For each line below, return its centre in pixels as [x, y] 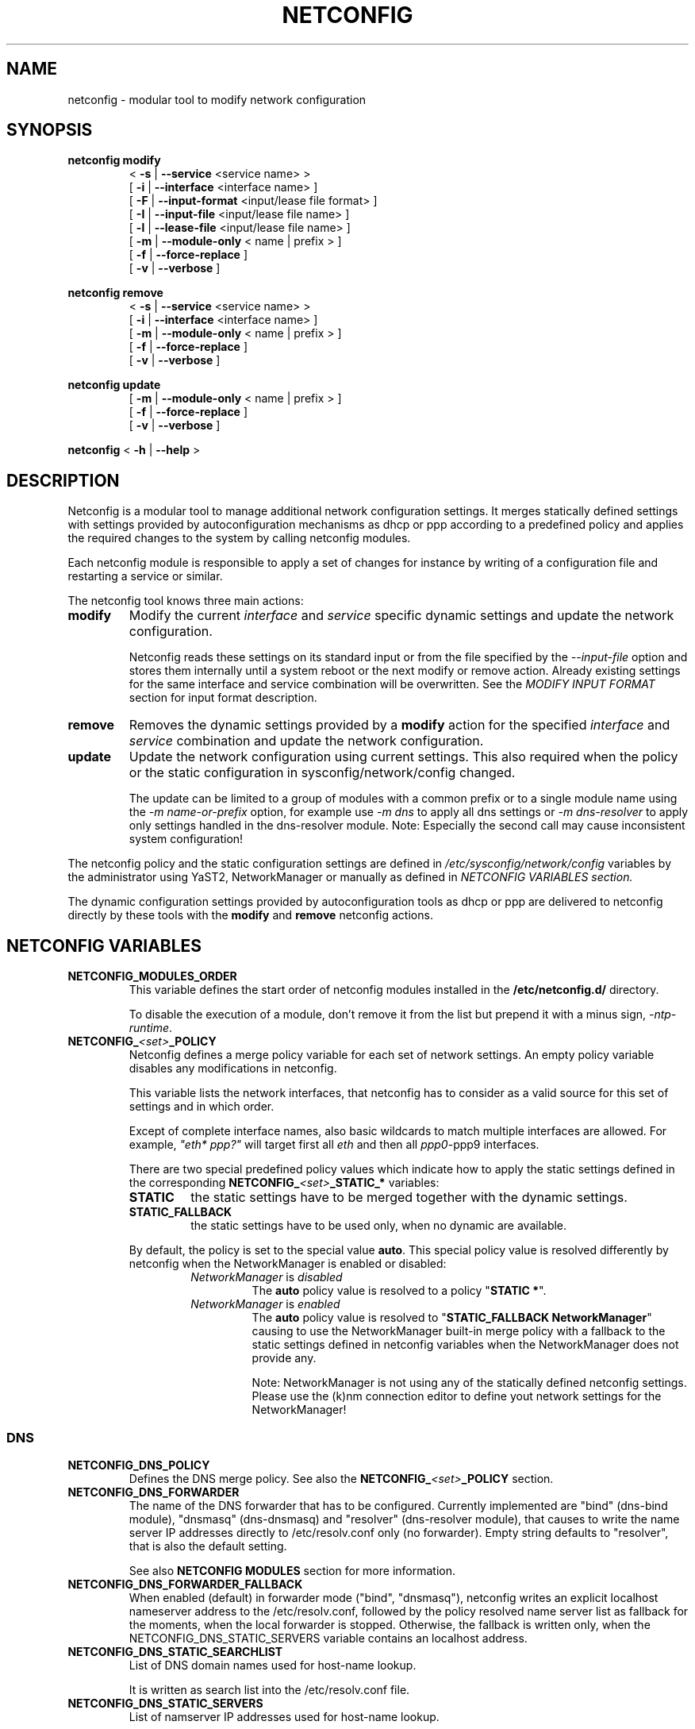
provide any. [284, 1358]
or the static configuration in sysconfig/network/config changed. [322, 773]
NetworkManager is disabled [267, 1277]
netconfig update [114, 385]
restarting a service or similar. [145, 576]
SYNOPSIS [50, 130]
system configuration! [186, 839]
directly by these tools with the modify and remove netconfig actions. [250, 915]
